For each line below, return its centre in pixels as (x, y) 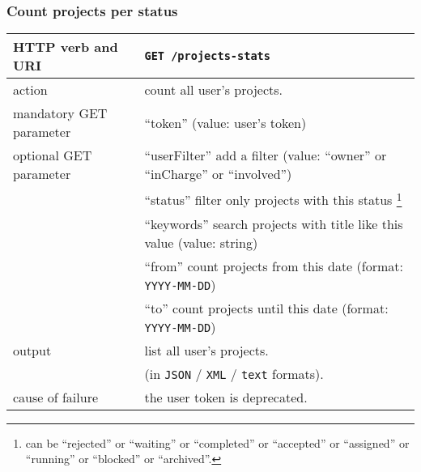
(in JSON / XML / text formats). (234, 373)
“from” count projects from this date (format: (274, 266)
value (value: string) (201, 242)
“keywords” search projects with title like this (274, 223)
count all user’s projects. (214, 90)
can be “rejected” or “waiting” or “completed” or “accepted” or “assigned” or (217, 442)
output (32, 350)
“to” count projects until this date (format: (266, 308)
